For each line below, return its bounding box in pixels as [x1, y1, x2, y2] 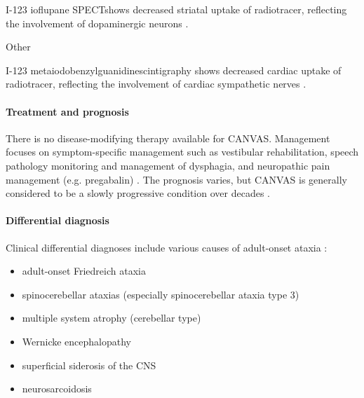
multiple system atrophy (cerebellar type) [22, 310, 201, 325]
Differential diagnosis [6, 213, 109, 228]
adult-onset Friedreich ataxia [22, 263, 146, 278]
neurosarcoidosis [22, 381, 92, 396]
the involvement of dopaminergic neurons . [6, 15, 189, 30]
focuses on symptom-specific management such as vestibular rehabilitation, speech [6, 144, 359, 159]
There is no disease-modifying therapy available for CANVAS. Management [6, 130, 330, 145]
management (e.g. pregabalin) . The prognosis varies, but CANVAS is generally [6, 172, 347, 186]
